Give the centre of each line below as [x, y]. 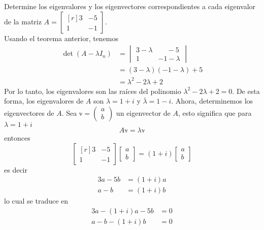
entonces [17, 137]
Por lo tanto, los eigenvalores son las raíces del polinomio [93, 91]
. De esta [246, 91]
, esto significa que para [215, 112]
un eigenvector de [143, 112]
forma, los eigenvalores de [44, 101]
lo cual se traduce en [36, 201]
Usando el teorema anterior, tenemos [61, 38]
